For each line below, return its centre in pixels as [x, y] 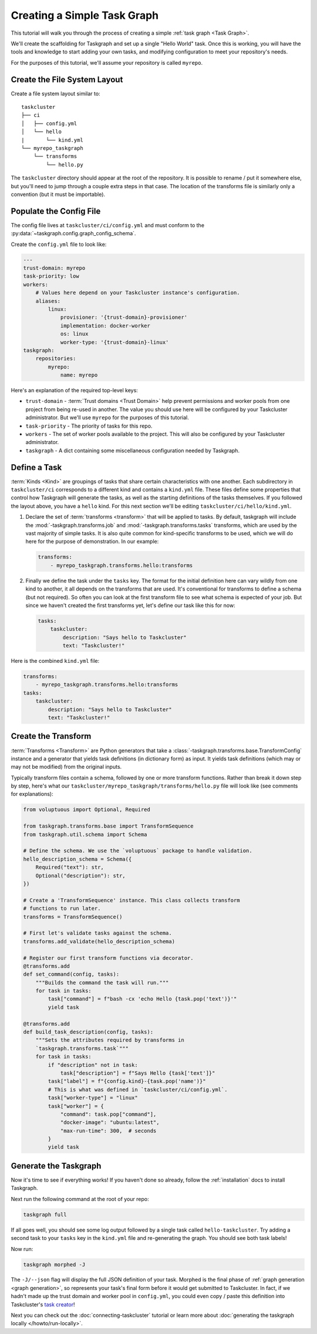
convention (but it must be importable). [58, 194]
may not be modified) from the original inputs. [66, 767]
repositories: [56, 358]
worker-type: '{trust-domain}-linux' [114, 342]
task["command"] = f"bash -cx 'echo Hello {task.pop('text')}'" [142, 999]
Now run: [22, 1249]
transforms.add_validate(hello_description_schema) [99, 941]
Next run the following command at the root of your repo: [80, 1199]
